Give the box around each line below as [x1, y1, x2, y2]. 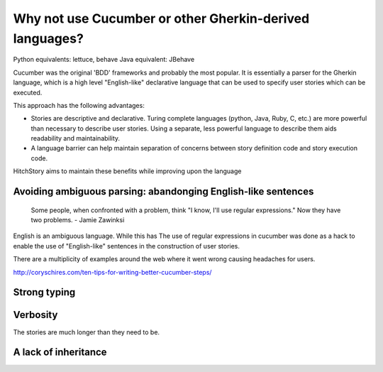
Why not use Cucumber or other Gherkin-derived [13, 11, 310, 26]
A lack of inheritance [13, 346, 107, 359]
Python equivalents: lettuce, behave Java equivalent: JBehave [13, 55, 195, 64]
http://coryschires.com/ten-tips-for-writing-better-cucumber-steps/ [13, 268, 212, 276]
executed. [13, 88, 43, 97]
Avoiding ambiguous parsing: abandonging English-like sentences [13, 185, 314, 198]
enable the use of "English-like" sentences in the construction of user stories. [13, 241, 240, 250]
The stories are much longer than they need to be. [13, 327, 160, 337]
